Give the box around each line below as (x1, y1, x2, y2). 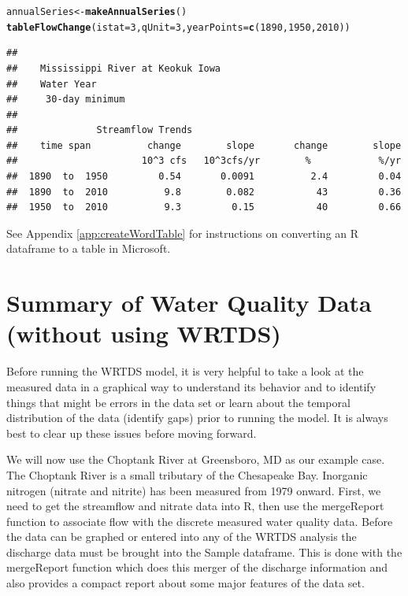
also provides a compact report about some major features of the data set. (6, 575, 365, 591)
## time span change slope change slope (6, 139, 402, 151)
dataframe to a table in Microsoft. (6, 240, 171, 257)
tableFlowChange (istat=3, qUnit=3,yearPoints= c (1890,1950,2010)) (6, 21, 351, 33)
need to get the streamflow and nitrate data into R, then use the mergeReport (6, 498, 384, 514)
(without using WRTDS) (6, 317, 281, 350)
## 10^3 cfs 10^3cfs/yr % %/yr (6, 155, 402, 167)
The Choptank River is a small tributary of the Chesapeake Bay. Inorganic (6, 466, 368, 483)
